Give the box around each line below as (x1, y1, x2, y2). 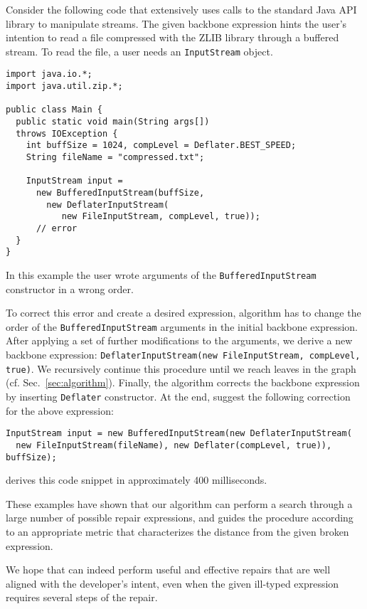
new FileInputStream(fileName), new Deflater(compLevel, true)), (16, 440, 332, 450)
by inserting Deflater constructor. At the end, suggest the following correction (6, 388, 351, 403)
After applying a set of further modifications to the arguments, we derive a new (6, 333, 353, 348)
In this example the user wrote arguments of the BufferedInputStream (6, 267, 317, 282)
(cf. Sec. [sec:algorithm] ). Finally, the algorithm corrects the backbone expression (6, 375, 360, 390)
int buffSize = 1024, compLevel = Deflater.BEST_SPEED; (26, 140, 297, 151)
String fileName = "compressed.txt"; (26, 152, 205, 163)
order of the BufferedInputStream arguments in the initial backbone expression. (6, 319, 358, 334)
